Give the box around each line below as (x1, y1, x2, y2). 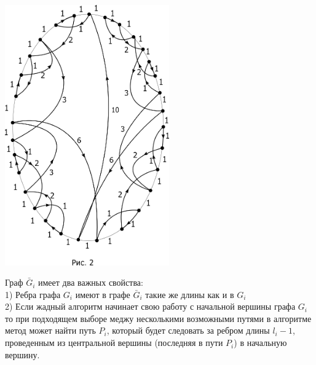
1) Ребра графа (5, 288, 61, 300)
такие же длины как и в (145, 288, 234, 300)
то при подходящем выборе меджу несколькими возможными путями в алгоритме (5, 312, 312, 324)
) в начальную (234, 336, 287, 349)
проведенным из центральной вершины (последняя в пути (5, 336, 223, 349)
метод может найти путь (5, 324, 96, 337)
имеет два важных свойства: (38, 276, 143, 289)
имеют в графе (75, 288, 130, 300)
